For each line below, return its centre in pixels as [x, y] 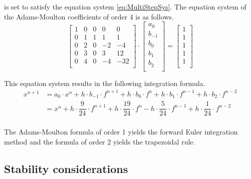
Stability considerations [66, 168]
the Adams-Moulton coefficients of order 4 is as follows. [89, 16]
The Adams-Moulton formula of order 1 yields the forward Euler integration [121, 132]
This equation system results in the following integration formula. [105, 83]
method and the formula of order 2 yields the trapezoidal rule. [100, 141]
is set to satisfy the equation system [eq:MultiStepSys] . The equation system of [125, 6]
